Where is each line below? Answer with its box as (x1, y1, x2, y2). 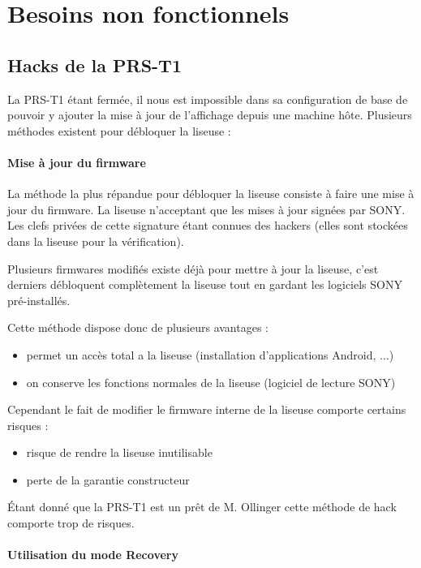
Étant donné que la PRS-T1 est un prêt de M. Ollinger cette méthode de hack (7, 498, 397, 515)
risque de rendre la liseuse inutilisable (26, 444, 213, 461)
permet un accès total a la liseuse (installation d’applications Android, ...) (26, 346, 394, 363)
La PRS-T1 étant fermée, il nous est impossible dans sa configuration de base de (7, 90, 408, 107)
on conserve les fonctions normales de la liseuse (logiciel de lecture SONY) (26, 373, 396, 390)
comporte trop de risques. (7, 514, 135, 531)
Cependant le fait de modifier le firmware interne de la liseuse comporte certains (7, 401, 406, 418)
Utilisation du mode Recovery (7, 546, 178, 563)
